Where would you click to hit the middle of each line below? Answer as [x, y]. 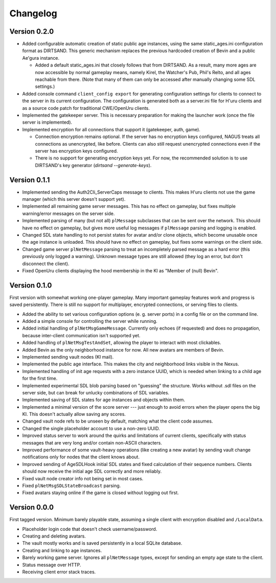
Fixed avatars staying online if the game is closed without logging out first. [100, 493]
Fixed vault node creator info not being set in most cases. [83, 478]
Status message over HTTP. [52, 565]
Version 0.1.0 [31, 285]
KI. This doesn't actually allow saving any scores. [74, 414]
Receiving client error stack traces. [59, 572]
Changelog [33, 13]
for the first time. [40, 379]
